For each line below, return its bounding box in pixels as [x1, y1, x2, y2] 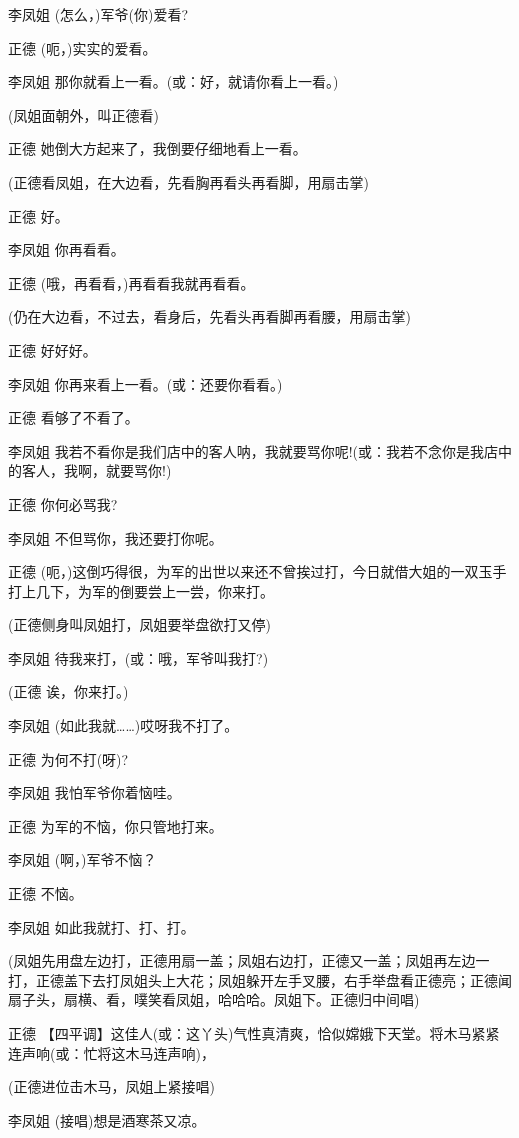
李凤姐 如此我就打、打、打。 [8, 916, 195, 937]
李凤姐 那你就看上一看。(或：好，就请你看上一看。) [8, 71, 339, 92]
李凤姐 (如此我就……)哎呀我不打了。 [8, 715, 239, 736]
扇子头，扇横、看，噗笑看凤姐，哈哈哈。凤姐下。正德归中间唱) [8, 989, 420, 1010]
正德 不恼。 [8, 883, 83, 904]
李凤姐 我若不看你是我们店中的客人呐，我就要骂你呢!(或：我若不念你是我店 [8, 440, 498, 461]
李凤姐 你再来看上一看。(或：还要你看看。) [8, 373, 283, 394]
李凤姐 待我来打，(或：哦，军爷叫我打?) [8, 647, 269, 668]
